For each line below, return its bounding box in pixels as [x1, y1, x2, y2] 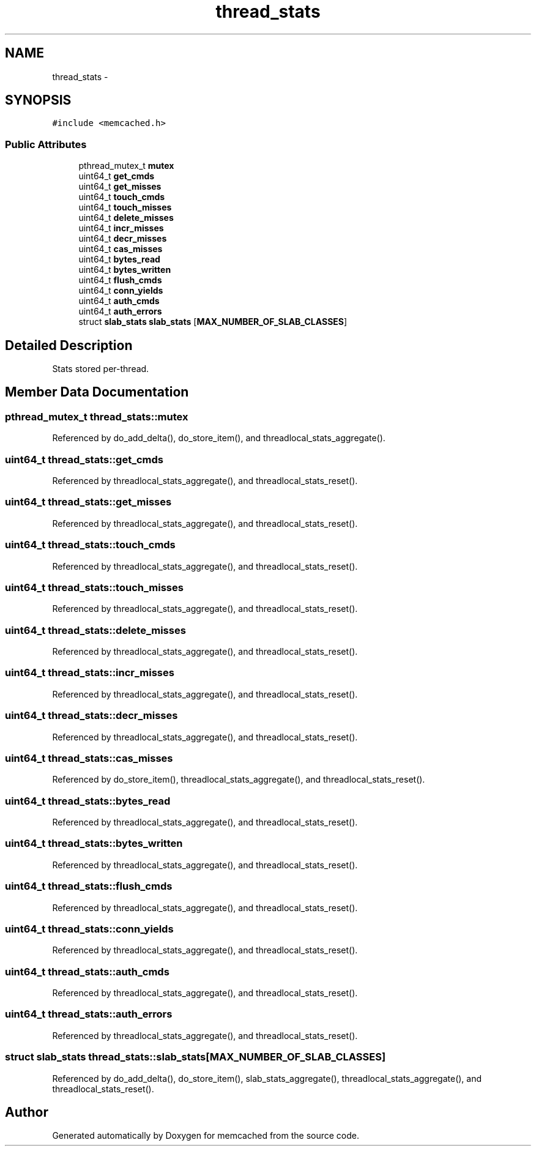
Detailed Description [5, 337, 133, 353]
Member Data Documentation [5, 384, 189, 400]
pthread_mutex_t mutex [78, 160, 174, 171]
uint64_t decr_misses [78, 233, 167, 244]
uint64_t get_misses [78, 181, 162, 192]
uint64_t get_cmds [78, 171, 155, 182]
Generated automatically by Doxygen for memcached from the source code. [52, 1130, 360, 1141]
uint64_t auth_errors [78, 306, 162, 317]
